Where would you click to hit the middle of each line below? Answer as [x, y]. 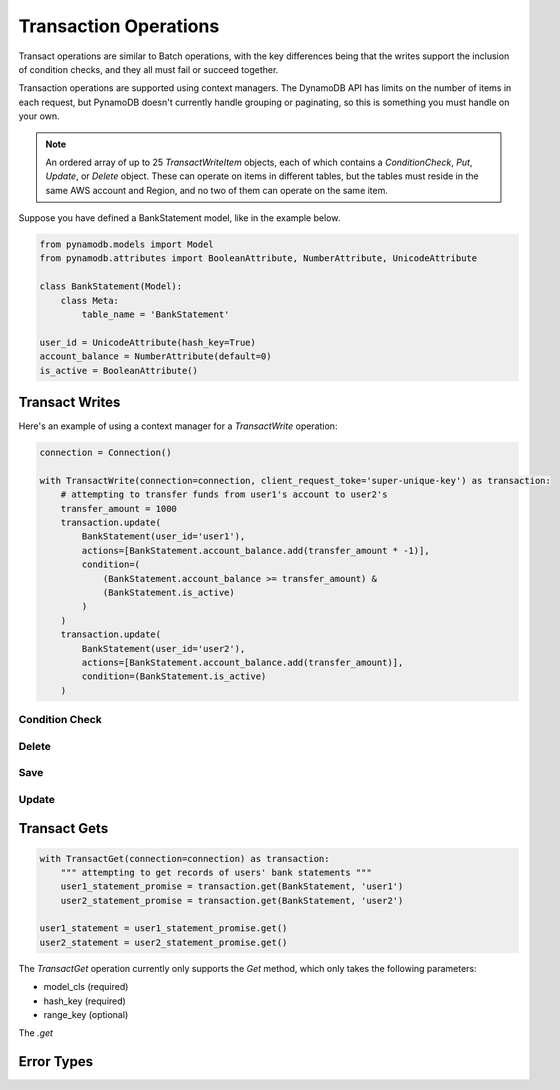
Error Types [56, 1061]
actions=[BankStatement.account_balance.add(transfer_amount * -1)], [255, 550]
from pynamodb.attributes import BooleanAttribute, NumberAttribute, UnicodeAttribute [258, 258]
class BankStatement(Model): [111, 286]
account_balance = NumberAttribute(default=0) [155, 356]
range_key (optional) [86, 1015]
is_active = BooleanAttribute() [119, 370]
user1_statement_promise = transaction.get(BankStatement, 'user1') [232, 886]
